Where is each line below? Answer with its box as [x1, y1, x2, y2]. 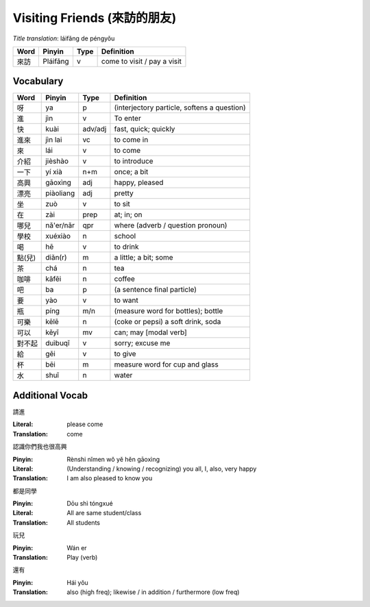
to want [114, 295, 138, 305]
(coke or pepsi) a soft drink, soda [114, 317, 221, 327]
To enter [114, 114, 142, 123]
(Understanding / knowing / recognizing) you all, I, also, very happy [66, 464, 257, 473]
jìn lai [45, 135, 62, 145]
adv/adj [82, 124, 107, 134]
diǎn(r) [45, 253, 68, 262]
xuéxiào [45, 232, 71, 241]
